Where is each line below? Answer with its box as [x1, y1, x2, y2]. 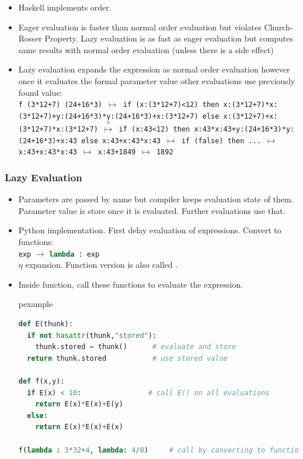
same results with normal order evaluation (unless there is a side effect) [18, 43, 274, 56]
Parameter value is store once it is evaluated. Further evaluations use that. [18, 204, 285, 216]
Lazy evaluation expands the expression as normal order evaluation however [18, 63, 290, 75]
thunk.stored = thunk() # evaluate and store [35, 343, 236, 351]
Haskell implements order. [18, 1, 112, 13]
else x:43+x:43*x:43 [81, 136, 161, 145]
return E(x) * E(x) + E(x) [35, 423, 123, 432]
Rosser [18, 32, 42, 44]
